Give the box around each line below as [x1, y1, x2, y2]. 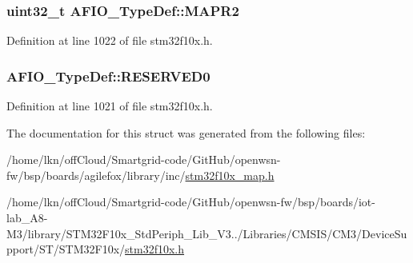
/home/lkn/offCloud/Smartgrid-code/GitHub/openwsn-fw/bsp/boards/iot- [6, 193, 375, 210]
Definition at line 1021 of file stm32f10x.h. [6, 98, 213, 114]
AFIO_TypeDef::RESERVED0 [6, 66, 211, 86]
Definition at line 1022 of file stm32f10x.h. [6, 32, 213, 49]
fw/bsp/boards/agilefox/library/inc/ [6, 166, 186, 183]
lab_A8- [6, 209, 48, 225]
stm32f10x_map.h [185, 166, 275, 183]
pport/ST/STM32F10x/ [6, 241, 126, 257]
